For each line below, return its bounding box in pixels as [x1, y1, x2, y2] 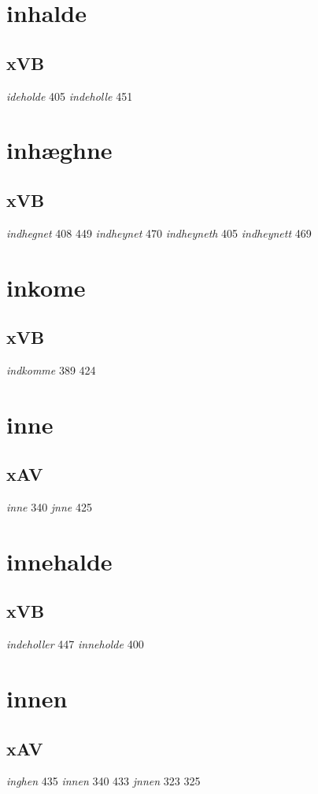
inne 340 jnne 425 [6, 499, 92, 515]
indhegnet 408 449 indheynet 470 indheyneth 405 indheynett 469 [6, 224, 312, 241]
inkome [6, 271, 86, 303]
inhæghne [6, 134, 113, 166]
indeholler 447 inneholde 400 [6, 636, 144, 652]
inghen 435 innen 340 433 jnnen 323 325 [6, 773, 201, 789]
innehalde [6, 545, 113, 577]
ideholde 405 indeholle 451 [6, 87, 133, 104]
